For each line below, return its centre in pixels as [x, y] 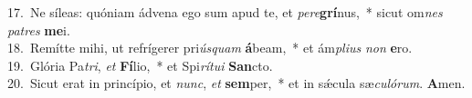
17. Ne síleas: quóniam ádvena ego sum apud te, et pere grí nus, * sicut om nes [225, 12]
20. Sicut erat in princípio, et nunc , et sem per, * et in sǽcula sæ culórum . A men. [236, 83]
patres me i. [39, 29]
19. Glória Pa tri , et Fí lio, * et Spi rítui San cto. [140, 65]
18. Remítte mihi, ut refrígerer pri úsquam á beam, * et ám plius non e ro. [210, 48]
